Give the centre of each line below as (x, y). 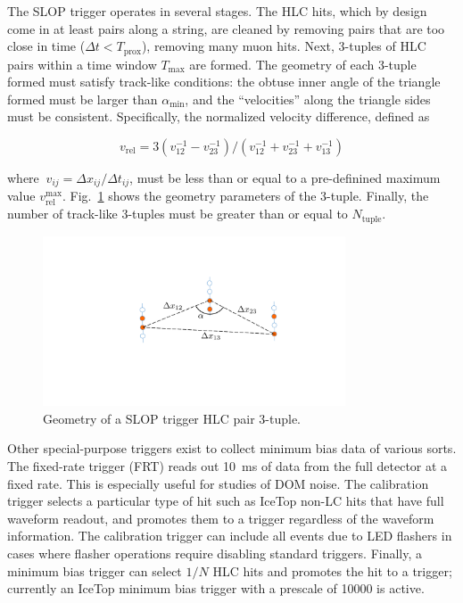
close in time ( (46, 46)
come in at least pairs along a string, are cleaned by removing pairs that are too (226, 28)
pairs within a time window (82, 64)
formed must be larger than (83, 99)
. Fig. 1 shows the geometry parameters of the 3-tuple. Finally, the (246, 196)
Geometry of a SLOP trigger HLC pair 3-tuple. (172, 418)
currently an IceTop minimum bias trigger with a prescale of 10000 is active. (216, 588)
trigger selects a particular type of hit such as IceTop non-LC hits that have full (226, 501)
